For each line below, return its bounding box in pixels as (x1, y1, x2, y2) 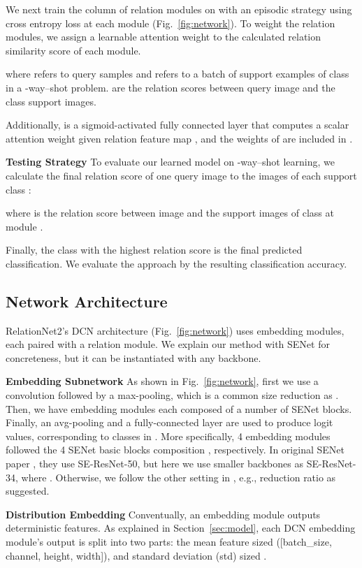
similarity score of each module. (6, 43, 141, 57)
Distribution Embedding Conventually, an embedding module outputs (6, 507, 321, 521)
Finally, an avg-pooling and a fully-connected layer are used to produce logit (6, 415, 333, 430)
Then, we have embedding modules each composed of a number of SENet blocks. (6, 401, 352, 416)
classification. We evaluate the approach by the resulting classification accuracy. (6, 256, 347, 270)
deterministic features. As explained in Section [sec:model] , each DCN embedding (6, 520, 356, 535)
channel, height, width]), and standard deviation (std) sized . (6, 548, 267, 562)
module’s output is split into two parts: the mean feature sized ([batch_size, (6, 534, 332, 549)
